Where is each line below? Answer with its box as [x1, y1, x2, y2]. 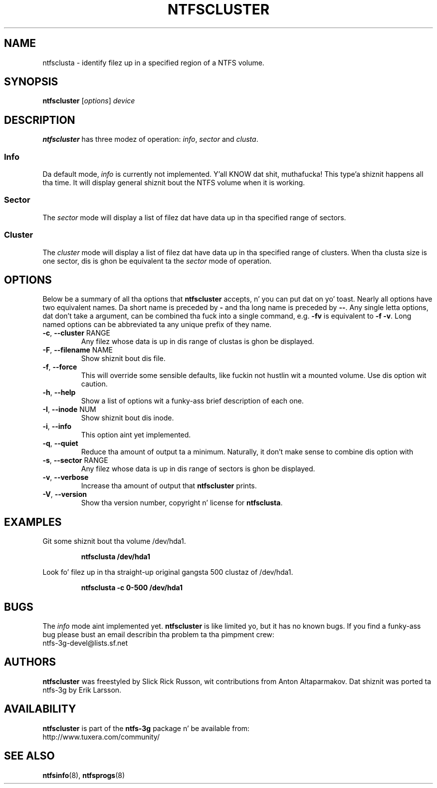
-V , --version [42, 490, 87, 499]
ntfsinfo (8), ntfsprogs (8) [42, 771, 125, 780]
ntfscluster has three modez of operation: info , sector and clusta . [42, 135, 258, 144]
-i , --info [42, 422, 72, 431]
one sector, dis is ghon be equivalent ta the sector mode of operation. [42, 256, 272, 265]
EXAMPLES [4, 515, 62, 528]
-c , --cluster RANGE [42, 329, 110, 338]
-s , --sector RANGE [42, 456, 108, 465]
